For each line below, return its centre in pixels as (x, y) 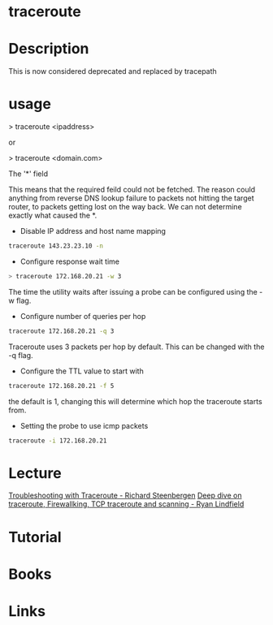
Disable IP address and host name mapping (93, 231)
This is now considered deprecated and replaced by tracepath (113, 71)
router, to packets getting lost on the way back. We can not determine (125, 207)
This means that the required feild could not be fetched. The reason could (132, 190)
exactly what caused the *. (53, 216)
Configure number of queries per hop (83, 316)
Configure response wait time (70, 261)
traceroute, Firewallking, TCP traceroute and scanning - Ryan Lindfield (126, 504)
